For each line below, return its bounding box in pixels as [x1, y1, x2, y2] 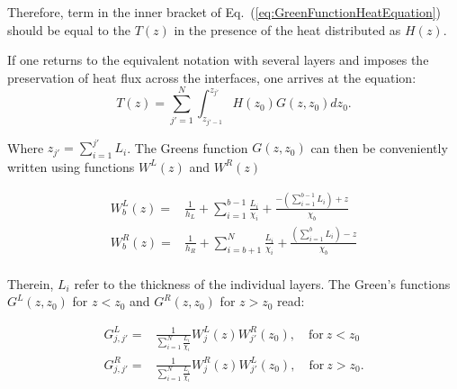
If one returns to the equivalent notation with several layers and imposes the [7, 50, 429, 69]
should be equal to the [7, 20, 130, 39]
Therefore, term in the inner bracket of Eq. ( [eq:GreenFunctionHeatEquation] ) [7, 3, 442, 21]
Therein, [7, 274, 54, 293]
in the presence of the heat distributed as [174, 20, 401, 39]
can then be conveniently [310, 138, 448, 157]
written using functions [7, 157, 135, 176]
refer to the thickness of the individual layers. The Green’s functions [74, 274, 451, 293]
